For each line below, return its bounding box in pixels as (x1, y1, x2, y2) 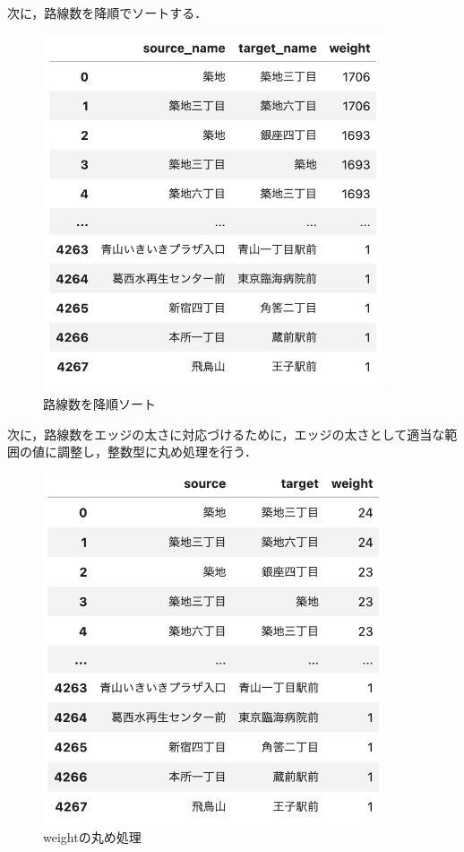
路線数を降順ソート (43, 395, 156, 413)
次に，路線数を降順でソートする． (7, 4, 208, 22)
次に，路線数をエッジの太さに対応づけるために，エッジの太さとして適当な (7, 424, 445, 443)
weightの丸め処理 (43, 828, 142, 847)
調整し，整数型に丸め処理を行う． (56, 442, 257, 461)
